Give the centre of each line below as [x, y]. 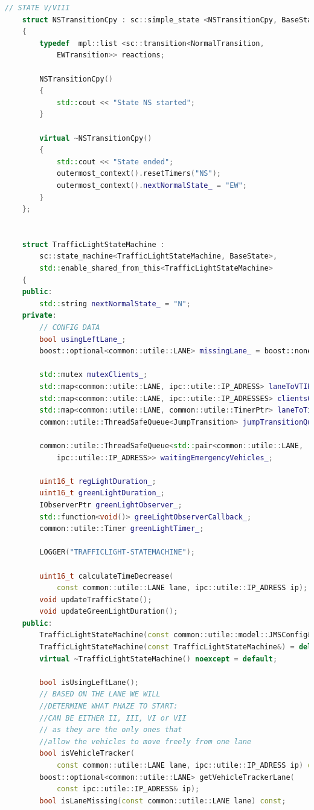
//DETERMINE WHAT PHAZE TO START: [109, 706]
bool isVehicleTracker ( [87, 754]
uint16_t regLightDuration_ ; [98, 481]
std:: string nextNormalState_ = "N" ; [115, 304]
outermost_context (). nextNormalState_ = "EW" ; [152, 185]
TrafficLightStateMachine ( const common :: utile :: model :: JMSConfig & [176, 635]
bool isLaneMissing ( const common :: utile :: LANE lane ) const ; [163, 801]
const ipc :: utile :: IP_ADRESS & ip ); [128, 789]
